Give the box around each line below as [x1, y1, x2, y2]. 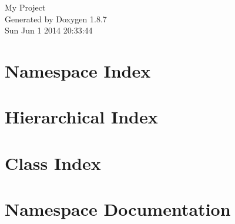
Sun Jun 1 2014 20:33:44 [5, 24, 93, 36]
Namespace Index [5, 58, 151, 82]
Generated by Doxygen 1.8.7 [5, 12, 107, 25]
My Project [5, 1, 46, 13]
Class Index [5, 151, 101, 175]
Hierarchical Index [5, 105, 158, 129]
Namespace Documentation [5, 197, 231, 221]
